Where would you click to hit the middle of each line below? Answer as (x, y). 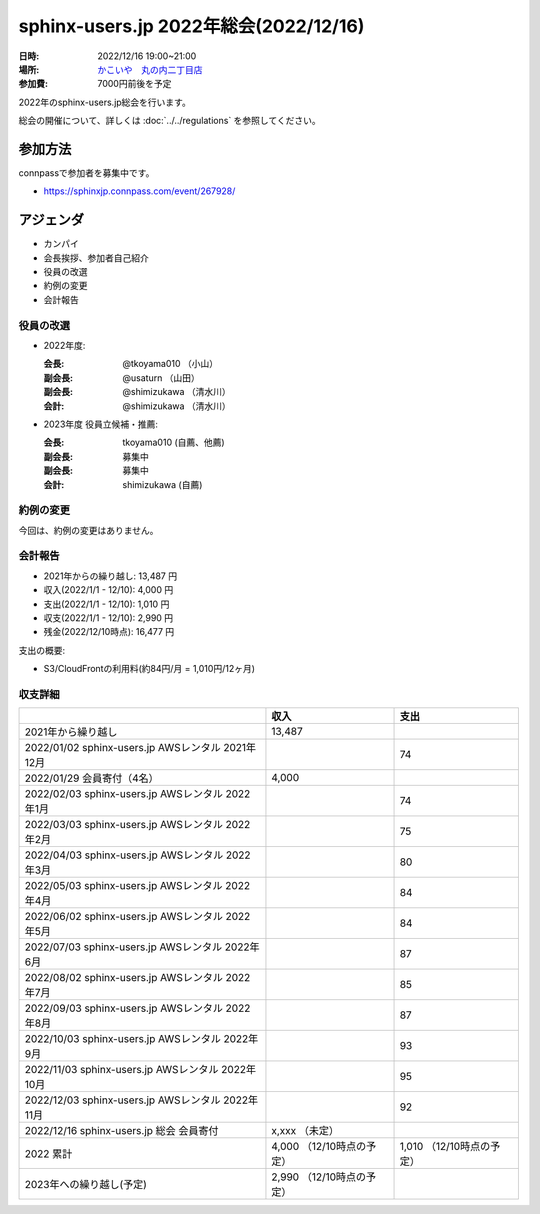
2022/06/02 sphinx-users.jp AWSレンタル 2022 (137, 917)
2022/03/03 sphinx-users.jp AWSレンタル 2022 (137, 825)
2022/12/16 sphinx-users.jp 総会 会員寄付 (121, 1131)
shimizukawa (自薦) (162, 484)
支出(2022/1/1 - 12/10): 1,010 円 (106, 604)
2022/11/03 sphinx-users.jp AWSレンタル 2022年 (140, 1070)
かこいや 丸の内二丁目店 (150, 69)
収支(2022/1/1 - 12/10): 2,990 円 (108, 617)
